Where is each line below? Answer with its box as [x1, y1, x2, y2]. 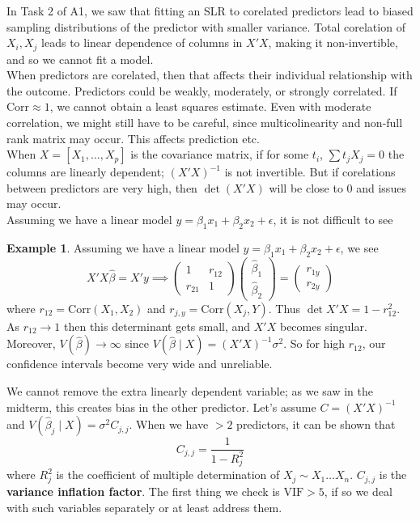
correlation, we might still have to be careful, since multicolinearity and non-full [6, 114, 403, 131]
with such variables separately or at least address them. [6, 498, 282, 515]
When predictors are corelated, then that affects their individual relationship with [6, 66, 413, 83]
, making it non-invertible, [268, 34, 398, 51]
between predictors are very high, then [6, 179, 197, 196]
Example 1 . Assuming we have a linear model [6, 239, 240, 256]
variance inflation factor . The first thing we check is [6, 482, 280, 499]
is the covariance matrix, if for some [130, 146, 309, 163]
